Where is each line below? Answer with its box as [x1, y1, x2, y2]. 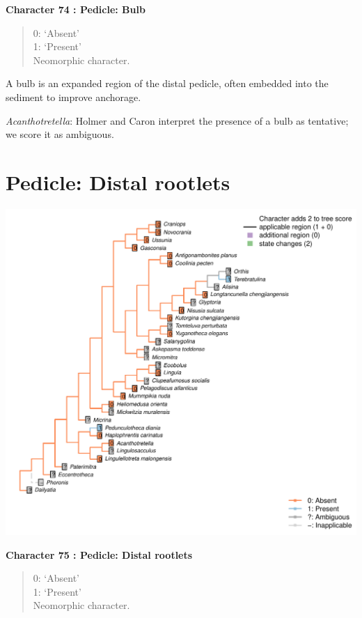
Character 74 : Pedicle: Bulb [6, 2, 145, 16]
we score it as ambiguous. [6, 127, 114, 141]
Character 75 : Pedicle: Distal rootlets [6, 547, 193, 562]
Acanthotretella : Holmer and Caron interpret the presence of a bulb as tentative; [6, 113, 349, 128]
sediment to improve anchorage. [6, 89, 141, 104]
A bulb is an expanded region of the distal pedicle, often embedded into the [6, 76, 329, 91]
